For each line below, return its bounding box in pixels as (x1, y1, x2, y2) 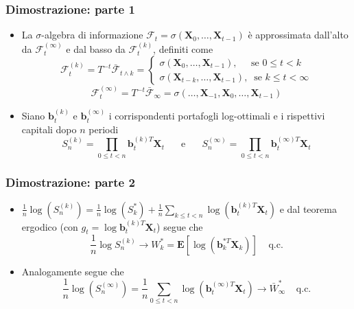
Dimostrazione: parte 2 (5, 173, 135, 190)
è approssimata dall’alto (248, 27, 349, 42)
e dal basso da (66, 41, 126, 56)
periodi (88, 122, 119, 136)
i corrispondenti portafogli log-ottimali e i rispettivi (108, 108, 325, 123)
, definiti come (153, 41, 213, 56)
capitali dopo (21, 122, 77, 136)
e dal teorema (279, 201, 337, 216)
